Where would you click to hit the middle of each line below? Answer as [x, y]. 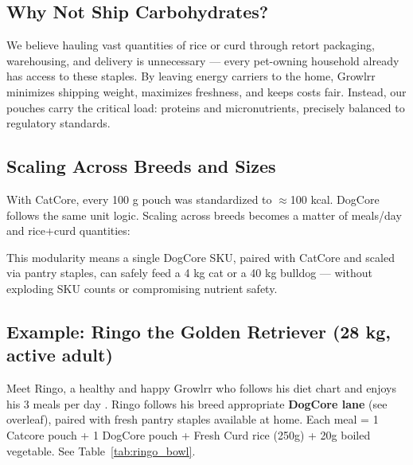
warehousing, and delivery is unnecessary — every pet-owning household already [203, 60]
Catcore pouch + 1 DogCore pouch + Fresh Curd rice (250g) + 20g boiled [189, 434]
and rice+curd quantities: [68, 231]
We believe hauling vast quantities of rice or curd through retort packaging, [191, 45]
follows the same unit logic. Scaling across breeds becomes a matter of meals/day [204, 215]
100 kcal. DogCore [335, 199]
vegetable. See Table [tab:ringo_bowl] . [101, 450]
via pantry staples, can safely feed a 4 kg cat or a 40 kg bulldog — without [189, 273]
